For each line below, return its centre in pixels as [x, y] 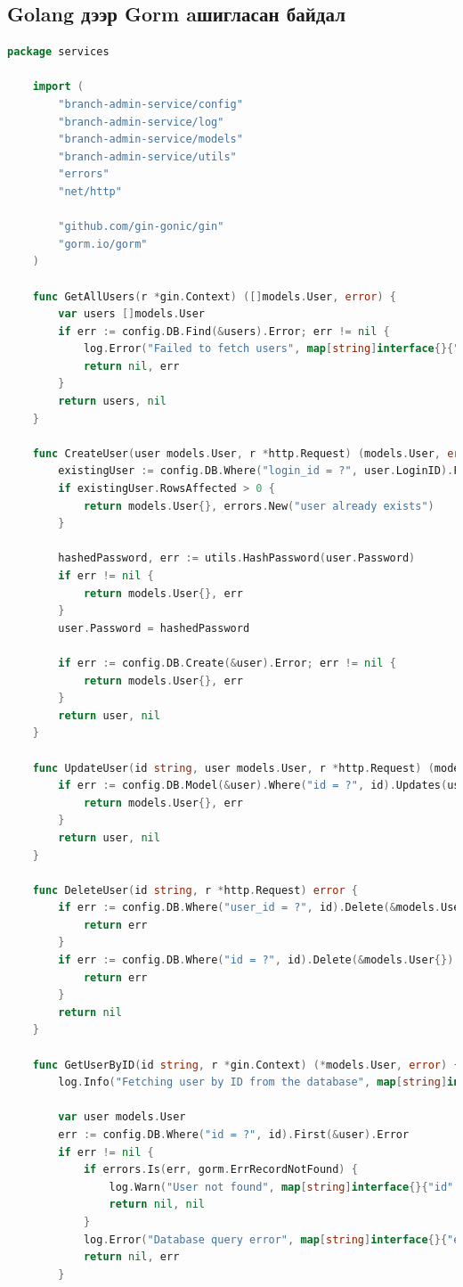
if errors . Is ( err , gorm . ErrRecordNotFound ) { [220, 1170]
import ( [58, 87]
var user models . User [122, 1117]
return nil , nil [157, 1205]
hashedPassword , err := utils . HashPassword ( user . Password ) [237, 558]
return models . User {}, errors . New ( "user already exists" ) [259, 506]
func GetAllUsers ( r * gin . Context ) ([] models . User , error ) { [214, 296]
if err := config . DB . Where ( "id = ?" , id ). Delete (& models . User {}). [259, 960]
